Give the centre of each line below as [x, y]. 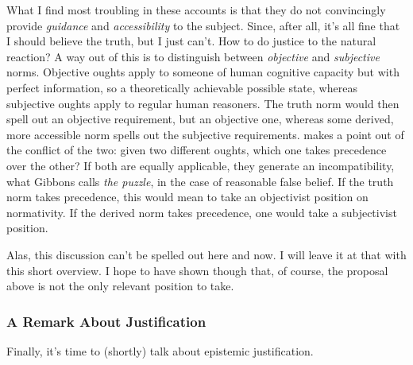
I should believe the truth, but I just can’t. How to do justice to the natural [191, 41]
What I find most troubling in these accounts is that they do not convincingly [196, 10]
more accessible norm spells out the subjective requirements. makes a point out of [205, 134]
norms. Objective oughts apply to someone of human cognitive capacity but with [203, 72]
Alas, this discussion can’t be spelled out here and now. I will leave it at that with [206, 254]
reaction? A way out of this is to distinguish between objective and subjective [193, 56]
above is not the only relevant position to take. [120, 286]
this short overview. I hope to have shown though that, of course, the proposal [197, 270]
